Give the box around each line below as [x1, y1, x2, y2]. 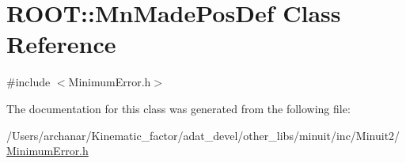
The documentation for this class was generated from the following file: [6, 100, 351, 116]
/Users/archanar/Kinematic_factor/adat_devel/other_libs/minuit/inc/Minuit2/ [6, 127, 400, 143]
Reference [6, 28, 116, 60]
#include [6, 74, 51, 90]
